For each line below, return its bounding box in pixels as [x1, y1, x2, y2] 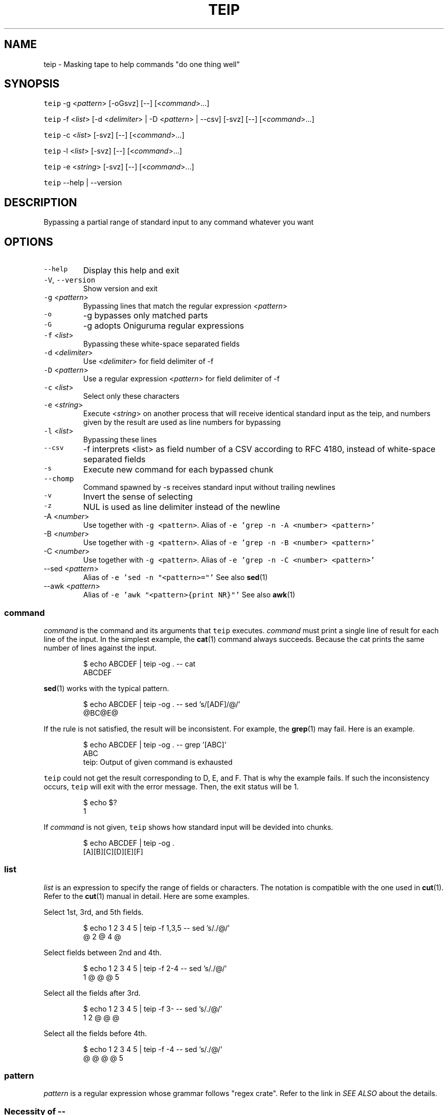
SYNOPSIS [4, 77, 60, 91]
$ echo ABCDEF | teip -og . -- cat [83, 659, 196, 668]
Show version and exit [83, 284, 158, 293]
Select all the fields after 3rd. [43, 988, 141, 997]
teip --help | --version [43, 178, 122, 187]
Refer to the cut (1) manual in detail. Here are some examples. [43, 891, 250, 900]
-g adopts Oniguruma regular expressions [83, 320, 244, 331]
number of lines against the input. [43, 643, 157, 652]
